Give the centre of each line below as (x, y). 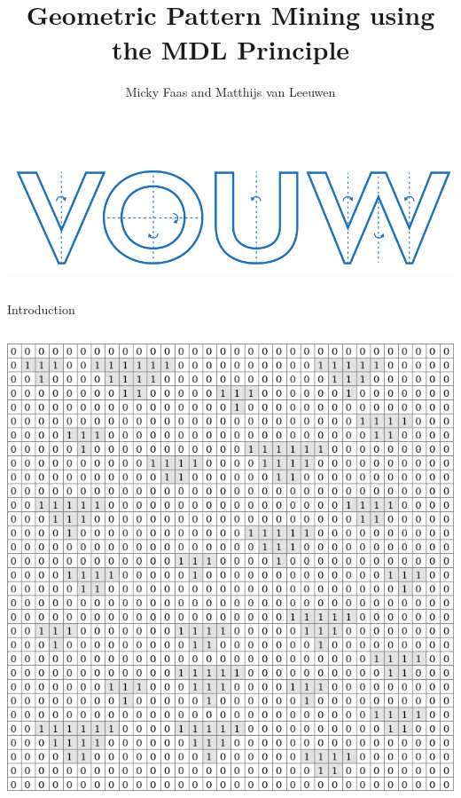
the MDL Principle (230, 49)
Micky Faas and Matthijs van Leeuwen (230, 92)
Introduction (41, 309)
